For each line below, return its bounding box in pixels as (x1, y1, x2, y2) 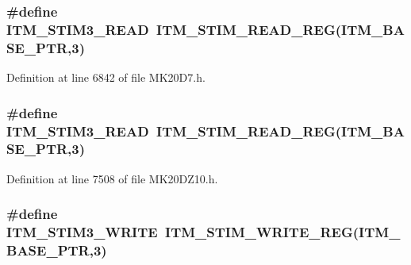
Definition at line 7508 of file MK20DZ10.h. (6, 170, 218, 186)
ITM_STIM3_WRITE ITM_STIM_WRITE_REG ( (6, 222, 359, 242)
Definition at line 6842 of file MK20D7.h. (6, 69, 205, 86)
